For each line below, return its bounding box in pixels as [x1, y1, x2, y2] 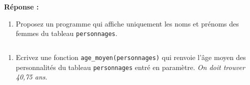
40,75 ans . [15, 71, 47, 82]
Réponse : [4, 1, 39, 11]
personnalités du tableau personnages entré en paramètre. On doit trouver [15, 61, 245, 72]
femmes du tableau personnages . [15, 28, 117, 38]
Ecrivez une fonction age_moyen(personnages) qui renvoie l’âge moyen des [15, 51, 246, 62]
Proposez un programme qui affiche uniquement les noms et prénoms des [15, 18, 239, 28]
